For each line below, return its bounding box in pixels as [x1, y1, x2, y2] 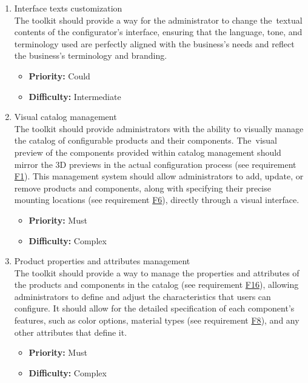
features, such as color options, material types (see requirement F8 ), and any [14, 314, 300, 327]
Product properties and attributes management [14, 255, 190, 267]
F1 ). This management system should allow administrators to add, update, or [14, 170, 304, 182]
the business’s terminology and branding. [14, 49, 167, 62]
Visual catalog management [14, 110, 117, 123]
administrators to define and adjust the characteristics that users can [14, 290, 271, 302]
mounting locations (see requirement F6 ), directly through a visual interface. [14, 193, 300, 206]
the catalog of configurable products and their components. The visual [14, 134, 278, 147]
